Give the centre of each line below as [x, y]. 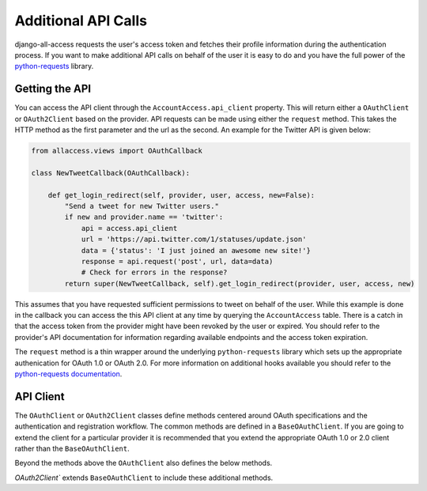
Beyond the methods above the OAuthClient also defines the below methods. [144, 463]
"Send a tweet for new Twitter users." [142, 206]
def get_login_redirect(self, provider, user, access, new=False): [181, 195]
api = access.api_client [129, 228]
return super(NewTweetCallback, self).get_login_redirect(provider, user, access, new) [240, 283]
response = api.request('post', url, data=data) [177, 261]
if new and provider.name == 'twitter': [144, 217]
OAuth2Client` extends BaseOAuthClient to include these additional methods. [144, 478]
